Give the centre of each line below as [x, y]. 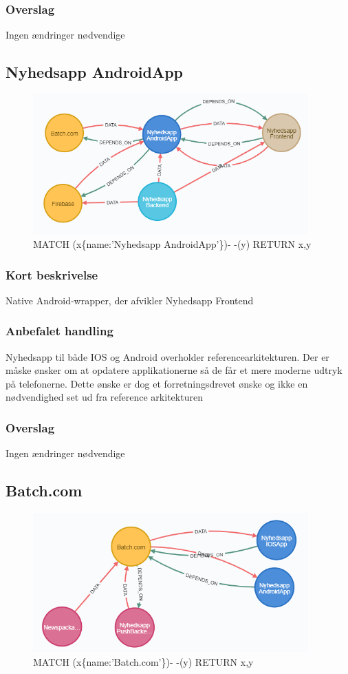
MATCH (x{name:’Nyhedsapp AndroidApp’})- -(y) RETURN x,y [172, 244]
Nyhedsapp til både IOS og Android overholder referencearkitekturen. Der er [167, 356]
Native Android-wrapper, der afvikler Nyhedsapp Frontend [130, 300]
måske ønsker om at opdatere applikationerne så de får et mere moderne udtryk [174, 370]
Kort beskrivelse [52, 274]
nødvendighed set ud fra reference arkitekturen [104, 397]
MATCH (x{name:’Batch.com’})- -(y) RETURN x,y [143, 661]
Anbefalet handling [59, 331]
